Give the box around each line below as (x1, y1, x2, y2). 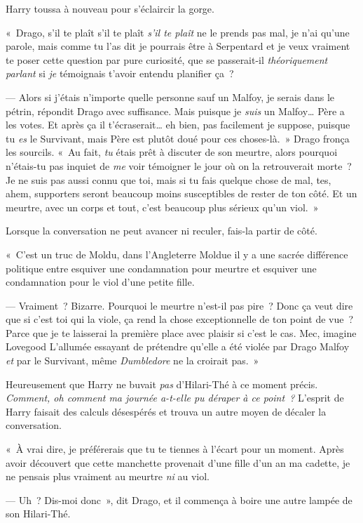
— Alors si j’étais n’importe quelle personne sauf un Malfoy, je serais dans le (6, 89, 334, 104)
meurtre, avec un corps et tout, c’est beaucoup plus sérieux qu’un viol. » (6, 199, 319, 214)
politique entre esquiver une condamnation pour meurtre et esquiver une (6, 260, 317, 275)
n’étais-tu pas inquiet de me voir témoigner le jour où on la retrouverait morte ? (6, 158, 352, 173)
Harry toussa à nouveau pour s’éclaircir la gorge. (6, 1, 214, 15)
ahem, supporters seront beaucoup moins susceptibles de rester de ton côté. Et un (6, 186, 357, 201)
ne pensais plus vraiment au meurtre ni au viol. (6, 469, 210, 484)
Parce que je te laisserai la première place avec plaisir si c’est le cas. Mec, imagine (6, 325, 357, 340)
